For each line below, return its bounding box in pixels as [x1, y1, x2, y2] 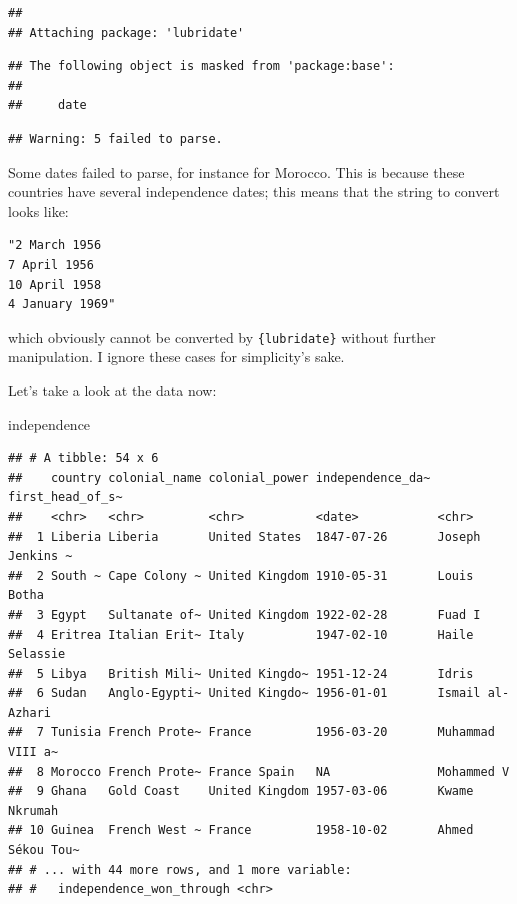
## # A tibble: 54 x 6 [8, 451, 159, 466]
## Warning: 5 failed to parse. [8, 131, 223, 146]
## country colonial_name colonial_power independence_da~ [8, 470, 431, 485]
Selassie [8, 647, 66, 662]
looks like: [8, 200, 69, 221]
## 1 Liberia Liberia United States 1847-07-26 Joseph [8, 529, 481, 544]
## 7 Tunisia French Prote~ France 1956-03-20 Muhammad [8, 725, 495, 740]
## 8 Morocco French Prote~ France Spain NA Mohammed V [8, 764, 510, 779]
